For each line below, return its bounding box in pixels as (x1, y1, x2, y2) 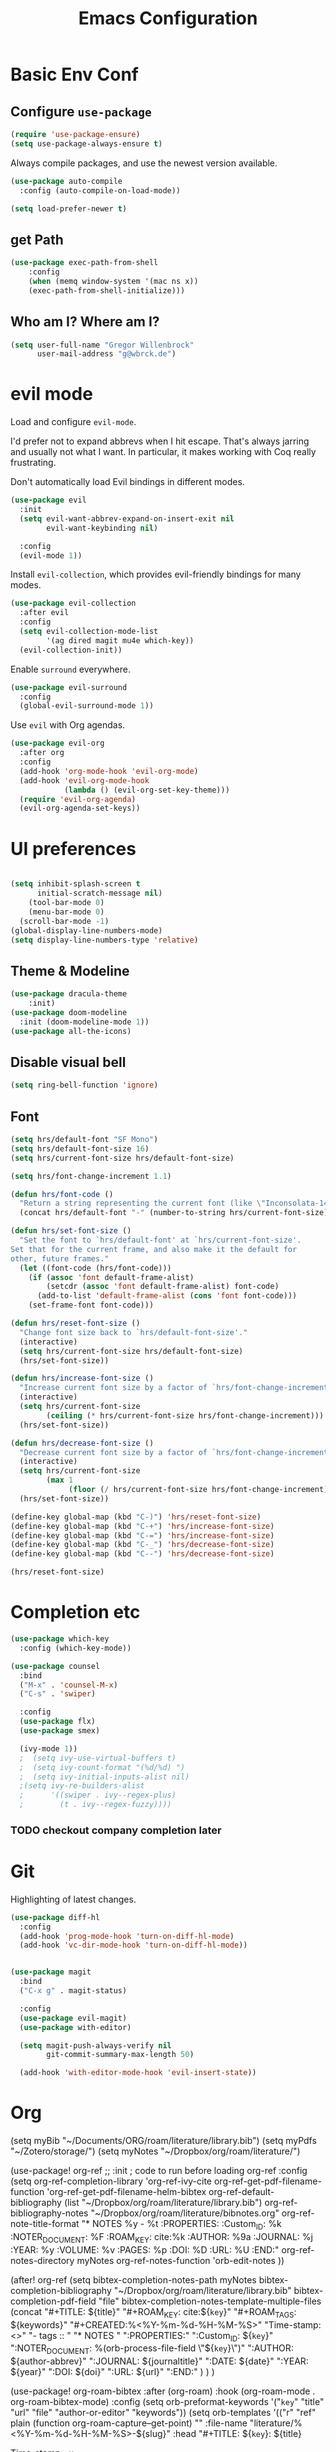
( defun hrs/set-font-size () (10, 1226, 132, 1236)
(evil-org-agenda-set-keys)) (19, 803, 141, 814)
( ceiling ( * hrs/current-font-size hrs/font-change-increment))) (46, 1410, 325, 1421)
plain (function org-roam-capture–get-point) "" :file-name (10, 2417, 248, 2429)
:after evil (19, 608, 70, 618)
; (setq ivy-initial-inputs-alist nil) (19, 1772, 190, 1782)
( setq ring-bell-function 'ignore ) (10, 1080, 159, 1091)
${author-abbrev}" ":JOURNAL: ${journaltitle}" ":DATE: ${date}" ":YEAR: (10, 2355, 309, 2367)
